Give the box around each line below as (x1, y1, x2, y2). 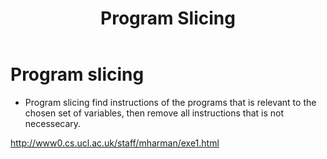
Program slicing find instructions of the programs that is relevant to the (24, 96, 317, 108)
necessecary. (24, 117, 82, 129)
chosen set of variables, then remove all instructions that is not (24, 107, 285, 119)
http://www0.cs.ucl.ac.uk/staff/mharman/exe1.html (10, 137, 220, 149)
